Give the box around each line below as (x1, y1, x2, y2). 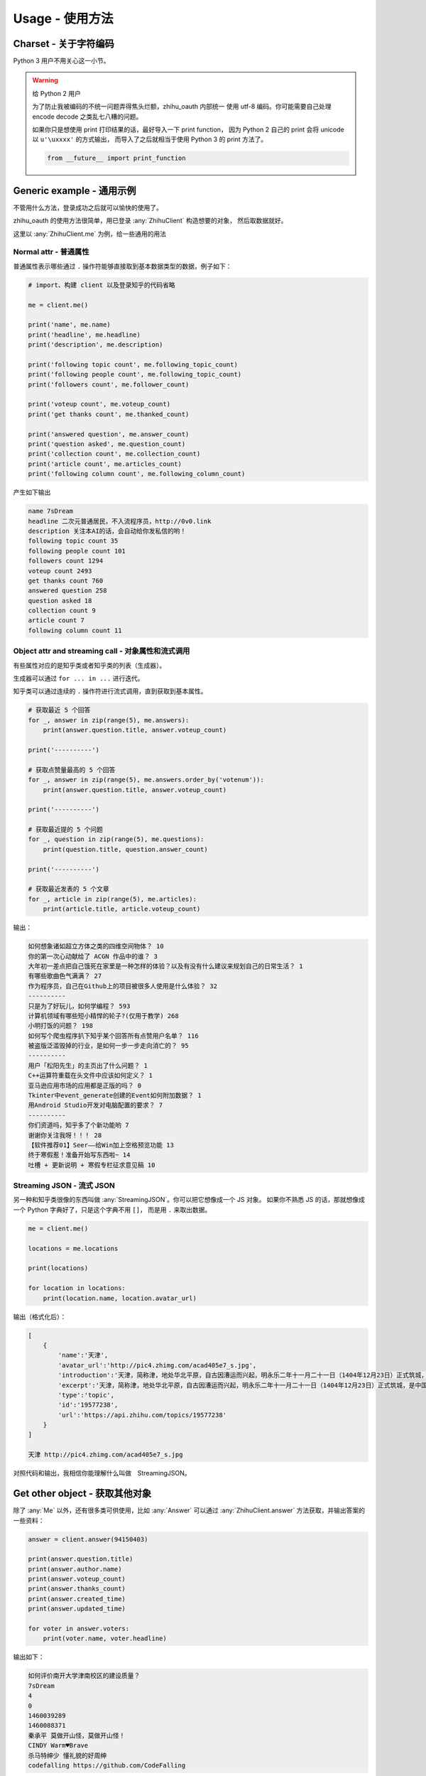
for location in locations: (28, 1284, 126, 1292)
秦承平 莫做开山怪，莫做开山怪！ (28, 1731, 126, 1740)
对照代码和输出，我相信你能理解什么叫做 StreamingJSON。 (13, 1469, 191, 1478)
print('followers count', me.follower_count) (28, 380, 190, 389)
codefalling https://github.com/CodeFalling (28, 1761, 186, 1769)
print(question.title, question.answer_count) (43, 845, 209, 853)
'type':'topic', (58, 1391, 115, 1399)
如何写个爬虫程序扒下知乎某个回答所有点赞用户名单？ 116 (28, 1032, 199, 1040)
